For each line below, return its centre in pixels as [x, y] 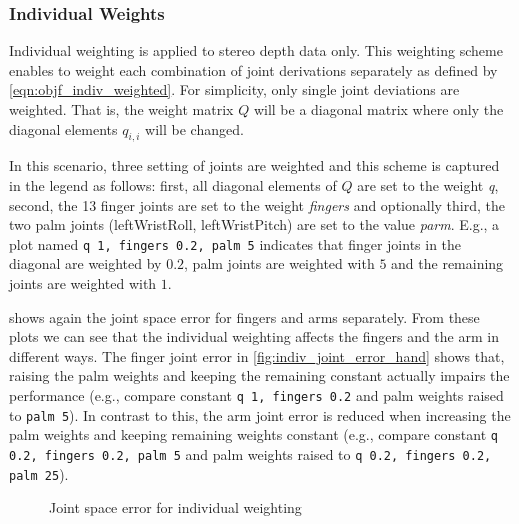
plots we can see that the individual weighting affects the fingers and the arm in [254, 336]
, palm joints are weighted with [279, 263]
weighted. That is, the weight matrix [121, 109]
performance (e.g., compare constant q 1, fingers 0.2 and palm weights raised [256, 394]
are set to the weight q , [428, 184]
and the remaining [447, 263]
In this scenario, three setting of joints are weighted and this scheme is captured [254, 165]
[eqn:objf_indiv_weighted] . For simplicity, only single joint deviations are [234, 89]
